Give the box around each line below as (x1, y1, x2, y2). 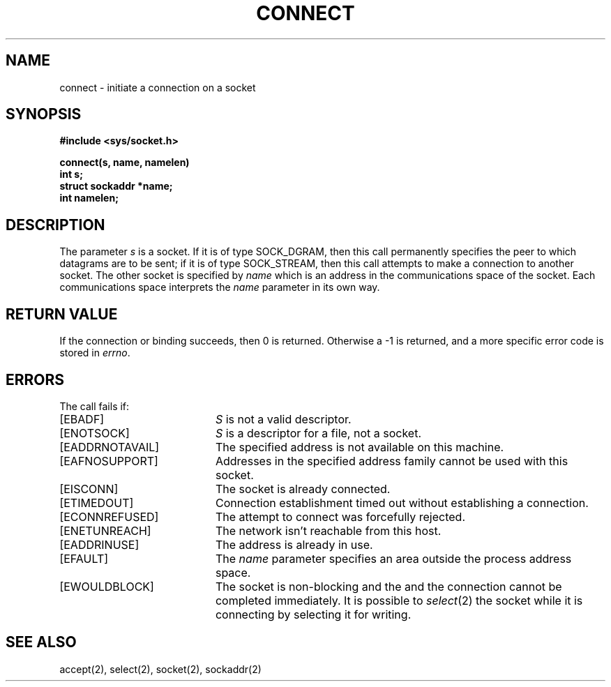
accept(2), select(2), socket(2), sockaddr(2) (59, 663, 262, 675)
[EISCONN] (59, 481, 119, 496)
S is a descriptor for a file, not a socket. (215, 425, 421, 440)
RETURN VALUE (6, 305, 118, 323)
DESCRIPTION (6, 216, 105, 234)
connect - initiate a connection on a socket (59, 81, 256, 93)
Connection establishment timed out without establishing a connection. (215, 495, 589, 510)
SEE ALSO (6, 633, 77, 651)
